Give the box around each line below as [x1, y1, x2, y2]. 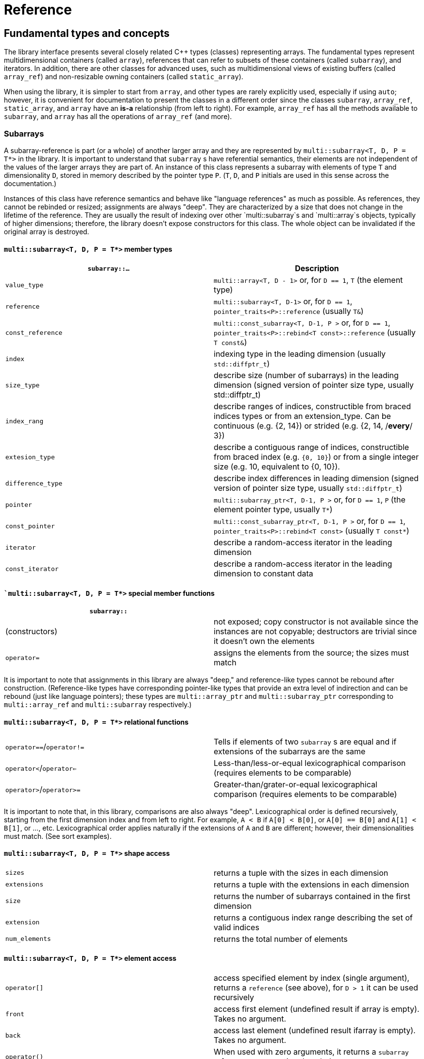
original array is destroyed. [4, 227, 89, 236]
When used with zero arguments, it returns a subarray [214, 1047, 409, 1057]
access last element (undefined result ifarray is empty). [214, 1025, 416, 1036]
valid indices [214, 922, 259, 932]
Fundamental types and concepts [4, 27, 170, 39]
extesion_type [5, 453, 55, 461]
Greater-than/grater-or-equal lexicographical [214, 779, 377, 789]
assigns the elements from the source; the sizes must [214, 648, 409, 658]
